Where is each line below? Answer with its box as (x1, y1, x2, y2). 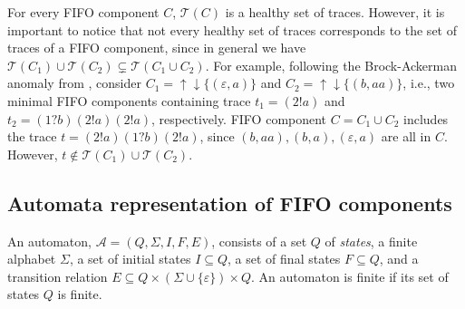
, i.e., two (402, 73, 455, 92)
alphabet (7, 249, 56, 268)
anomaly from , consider (7, 73, 141, 92)
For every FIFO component (7, 3, 160, 21)
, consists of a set (211, 231, 307, 250)
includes (403, 109, 449, 128)
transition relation (7, 266, 108, 285)
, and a (379, 249, 419, 268)
